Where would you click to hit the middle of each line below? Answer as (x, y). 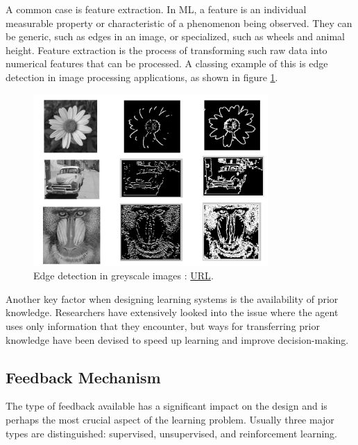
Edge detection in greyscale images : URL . (123, 276)
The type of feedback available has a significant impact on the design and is (167, 406)
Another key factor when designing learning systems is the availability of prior (172, 298)
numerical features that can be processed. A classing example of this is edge (167, 63)
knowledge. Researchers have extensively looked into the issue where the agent (172, 312)
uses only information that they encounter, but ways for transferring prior (163, 326)
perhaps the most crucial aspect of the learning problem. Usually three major (170, 420)
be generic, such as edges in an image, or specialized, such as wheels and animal (175, 36)
